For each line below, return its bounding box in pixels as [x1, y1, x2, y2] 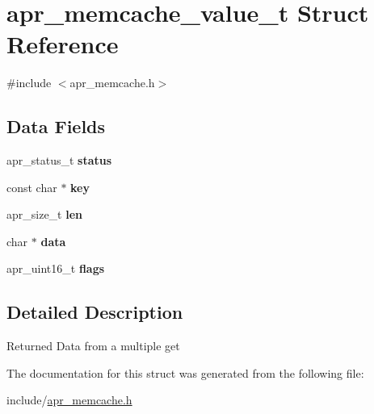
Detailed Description [6, 299, 183, 324]
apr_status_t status [6, 152, 112, 169]
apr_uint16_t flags [6, 260, 105, 277]
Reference [6, 27, 119, 61]
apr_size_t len [6, 206, 83, 223]
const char [6, 178, 57, 195]
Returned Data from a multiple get [6, 337, 180, 354]
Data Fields [6, 114, 106, 139]
